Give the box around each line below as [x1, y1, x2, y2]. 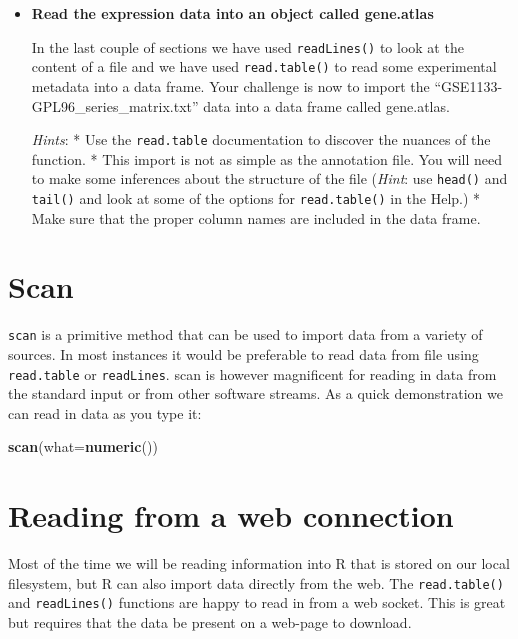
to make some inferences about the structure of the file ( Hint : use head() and [31, 168, 508, 189]
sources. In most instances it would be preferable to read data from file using [8, 344, 479, 365]
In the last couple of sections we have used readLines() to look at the [31, 36, 464, 57]
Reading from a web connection [8, 495, 454, 536]
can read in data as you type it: [8, 402, 202, 423]
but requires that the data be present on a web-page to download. [8, 612, 412, 633]
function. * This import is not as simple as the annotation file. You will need [31, 148, 503, 169]
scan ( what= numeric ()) [8, 436, 158, 457]
